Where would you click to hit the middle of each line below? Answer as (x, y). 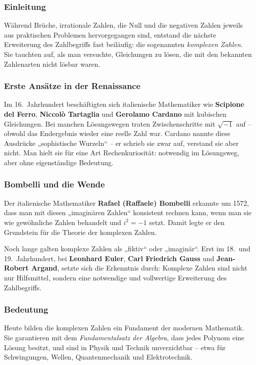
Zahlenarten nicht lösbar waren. (52, 64)
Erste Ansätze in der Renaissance (72, 86)
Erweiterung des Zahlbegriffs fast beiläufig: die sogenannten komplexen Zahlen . (124, 44)
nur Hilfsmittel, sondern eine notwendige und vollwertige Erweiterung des (115, 277)
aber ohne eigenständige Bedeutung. (59, 162)
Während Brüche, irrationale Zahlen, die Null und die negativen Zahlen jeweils (124, 25)
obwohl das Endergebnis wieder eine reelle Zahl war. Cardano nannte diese (117, 133)
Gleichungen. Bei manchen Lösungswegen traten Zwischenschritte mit (110, 123)
